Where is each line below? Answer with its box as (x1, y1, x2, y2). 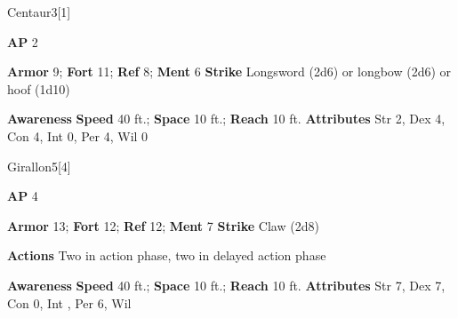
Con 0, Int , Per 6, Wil (7, 293, 132, 312)
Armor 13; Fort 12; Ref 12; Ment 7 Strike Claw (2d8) (7, 216, 319, 235)
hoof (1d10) (7, 79, 70, 98)
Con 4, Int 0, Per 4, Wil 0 (7, 126, 149, 145)
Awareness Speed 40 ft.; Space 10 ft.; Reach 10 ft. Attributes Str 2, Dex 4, (7, 109, 446, 128)
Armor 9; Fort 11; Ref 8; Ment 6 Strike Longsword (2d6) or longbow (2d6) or (7, 62, 452, 81)
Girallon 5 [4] (7, 156, 71, 175)
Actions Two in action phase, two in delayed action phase (7, 246, 326, 265)
